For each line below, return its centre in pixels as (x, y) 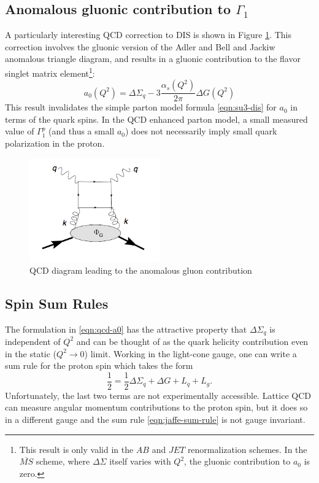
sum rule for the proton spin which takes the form (99, 365)
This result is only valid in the (76, 449)
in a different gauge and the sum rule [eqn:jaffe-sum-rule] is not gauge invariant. (155, 419)
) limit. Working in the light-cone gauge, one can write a (190, 353)
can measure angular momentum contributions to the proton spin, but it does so (156, 407)
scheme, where (63, 461)
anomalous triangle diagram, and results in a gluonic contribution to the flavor (153, 59)
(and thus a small (82, 131)
